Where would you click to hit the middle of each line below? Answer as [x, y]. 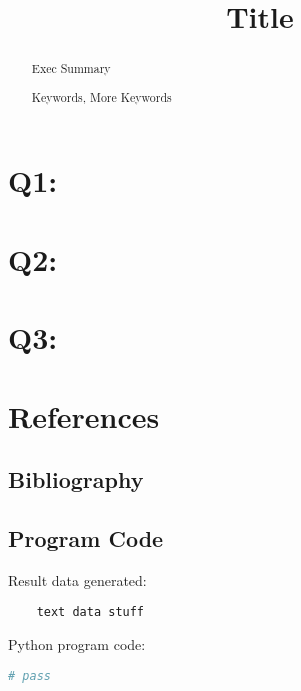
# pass [29, 675]
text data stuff [90, 612]
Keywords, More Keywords [101, 96]
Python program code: [77, 643]
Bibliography [76, 479]
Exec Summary [71, 68]
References [84, 415]
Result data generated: [77, 579]
